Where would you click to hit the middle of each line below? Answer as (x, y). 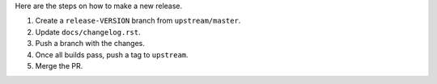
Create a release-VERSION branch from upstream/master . (138, 21)
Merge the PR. (59, 65)
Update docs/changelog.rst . (88, 31)
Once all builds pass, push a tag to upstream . (112, 55)
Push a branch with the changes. (90, 44)
